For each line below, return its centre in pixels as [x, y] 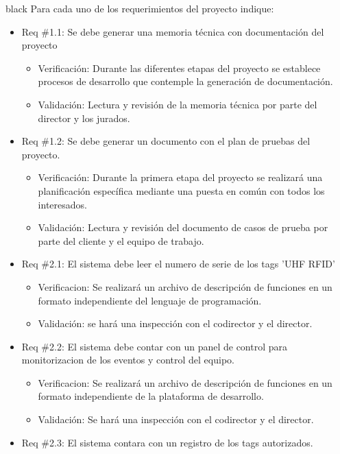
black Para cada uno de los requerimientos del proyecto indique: [140, 8]
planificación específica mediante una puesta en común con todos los [181, 190]
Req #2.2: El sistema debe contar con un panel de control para [154, 346]
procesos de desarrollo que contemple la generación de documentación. [185, 81]
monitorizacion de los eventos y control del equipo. [128, 360]
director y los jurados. [84, 118]
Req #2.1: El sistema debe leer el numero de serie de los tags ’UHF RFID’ [178, 264]
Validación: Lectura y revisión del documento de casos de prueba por [183, 227]
